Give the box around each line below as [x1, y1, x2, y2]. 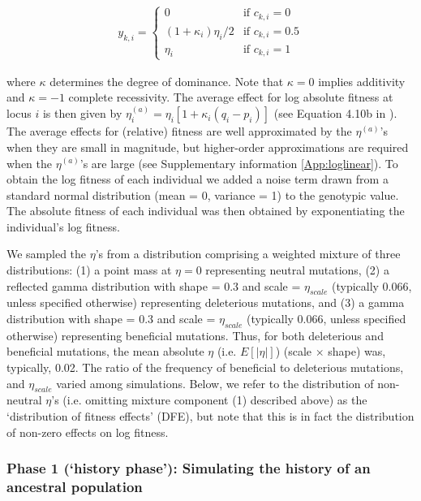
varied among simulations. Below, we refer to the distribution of [56, 374, 374, 391]
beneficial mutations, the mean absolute [6, 343, 204, 360]
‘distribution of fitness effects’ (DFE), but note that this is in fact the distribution [6, 408, 415, 425]
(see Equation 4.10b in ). [273, 105, 397, 122]
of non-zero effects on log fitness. [6, 423, 169, 440]
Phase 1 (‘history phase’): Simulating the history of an [6, 458, 371, 478]
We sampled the [6, 245, 87, 262]
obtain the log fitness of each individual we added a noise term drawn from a [6, 171, 389, 188]
